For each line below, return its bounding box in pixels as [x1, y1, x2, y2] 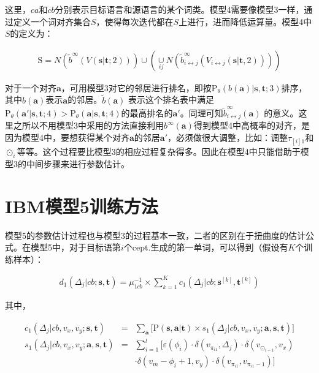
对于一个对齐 [5, 81, 56, 94]
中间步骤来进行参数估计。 [26, 157, 129, 170]
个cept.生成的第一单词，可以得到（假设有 [123, 241, 288, 254]
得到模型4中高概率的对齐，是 [193, 119, 310, 132]
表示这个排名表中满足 [128, 93, 215, 106]
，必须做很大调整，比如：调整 [167, 130, 288, 143]
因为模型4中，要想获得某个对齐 [5, 130, 129, 143]
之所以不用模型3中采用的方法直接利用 [13, 119, 164, 132]
